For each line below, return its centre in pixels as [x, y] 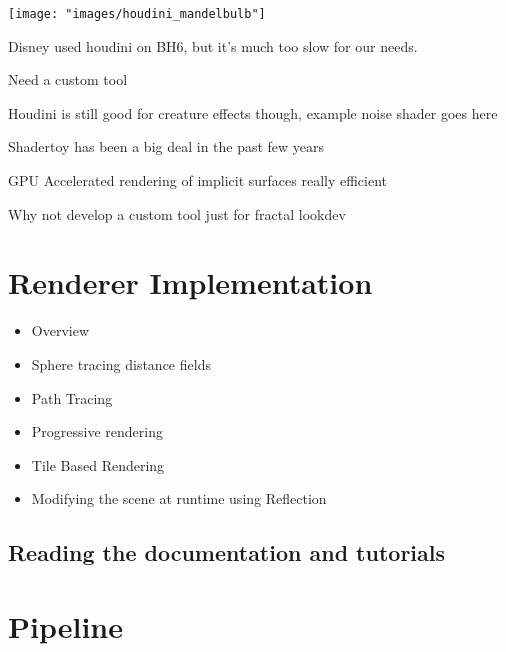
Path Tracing [72, 397]
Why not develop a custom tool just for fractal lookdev [177, 213]
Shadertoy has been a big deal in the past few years [166, 146]
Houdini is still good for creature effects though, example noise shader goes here [253, 112]
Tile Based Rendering [98, 464]
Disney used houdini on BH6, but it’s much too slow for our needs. [213, 45]
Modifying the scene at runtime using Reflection [179, 498]
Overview [60, 330]
